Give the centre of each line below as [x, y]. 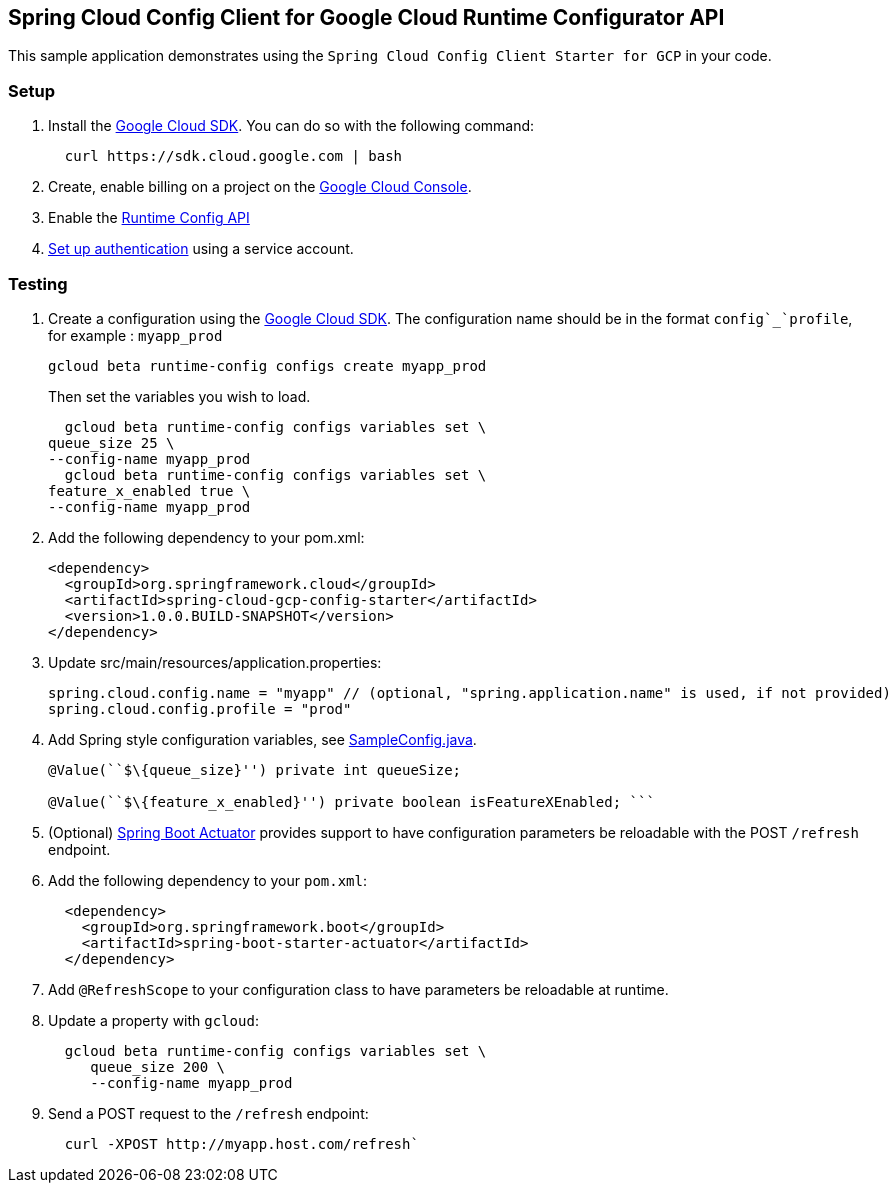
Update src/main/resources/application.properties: [215, 662]
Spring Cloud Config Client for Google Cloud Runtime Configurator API [366, 17]
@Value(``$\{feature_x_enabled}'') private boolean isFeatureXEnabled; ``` [351, 801]
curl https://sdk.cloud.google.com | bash [233, 156]
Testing [38, 283]
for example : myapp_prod [135, 335]
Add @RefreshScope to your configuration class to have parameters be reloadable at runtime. [358, 989]
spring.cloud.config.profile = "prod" [200, 708]
